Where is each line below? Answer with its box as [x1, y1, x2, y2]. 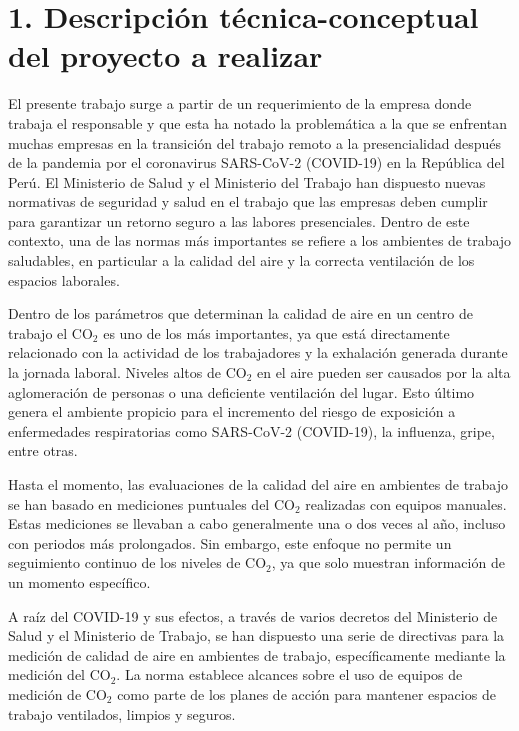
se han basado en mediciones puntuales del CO [8, 493, 295, 514]
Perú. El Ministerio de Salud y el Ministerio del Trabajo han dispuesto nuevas [8, 171, 486, 192]
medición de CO [8, 683, 107, 704]
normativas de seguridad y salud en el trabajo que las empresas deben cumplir [8, 191, 488, 212]
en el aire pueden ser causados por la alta [256, 362, 511, 383]
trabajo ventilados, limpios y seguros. [8, 703, 236, 724]
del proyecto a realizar [8, 35, 323, 76]
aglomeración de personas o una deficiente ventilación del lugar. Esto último [8, 381, 475, 402]
